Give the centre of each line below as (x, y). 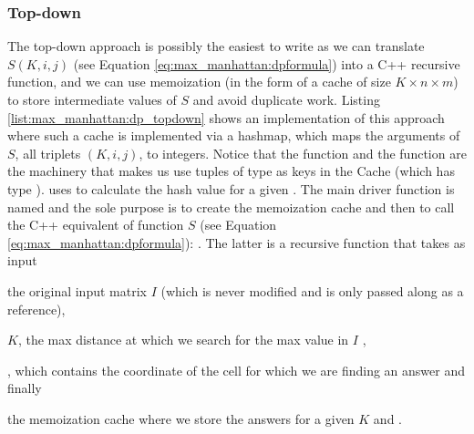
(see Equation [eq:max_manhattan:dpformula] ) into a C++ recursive (267, 63)
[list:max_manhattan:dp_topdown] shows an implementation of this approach (226, 117)
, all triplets (48, 153)
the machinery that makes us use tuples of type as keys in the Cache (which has (231, 171)
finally (25, 388)
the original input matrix (77, 290)
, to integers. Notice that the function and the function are (303, 153)
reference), (36, 309)
